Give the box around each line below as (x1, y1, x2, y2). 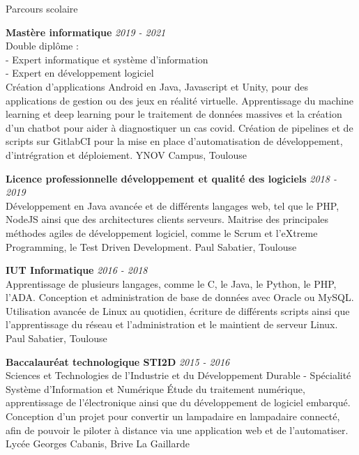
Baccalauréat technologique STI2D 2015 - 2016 (6, 354, 230, 369)
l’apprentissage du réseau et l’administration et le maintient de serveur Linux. (6, 317, 338, 332)
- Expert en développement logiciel (6, 65, 154, 80)
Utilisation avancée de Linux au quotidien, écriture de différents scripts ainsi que (6, 303, 350, 318)
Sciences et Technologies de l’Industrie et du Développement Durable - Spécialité (6, 368, 351, 383)
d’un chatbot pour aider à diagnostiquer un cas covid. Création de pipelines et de (6, 120, 353, 134)
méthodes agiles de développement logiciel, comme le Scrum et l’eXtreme (6, 225, 318, 240)
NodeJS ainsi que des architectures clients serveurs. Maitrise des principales (6, 212, 329, 226)
